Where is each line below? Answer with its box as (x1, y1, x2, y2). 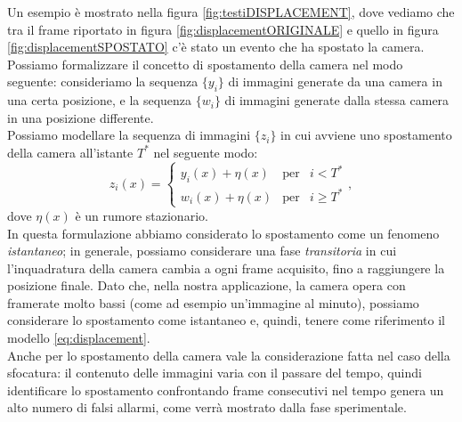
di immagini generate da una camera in (228, 72, 442, 91)
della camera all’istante (7, 142, 134, 161)
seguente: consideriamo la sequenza (7, 72, 199, 91)
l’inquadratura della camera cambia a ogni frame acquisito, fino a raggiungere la (7, 258, 445, 277)
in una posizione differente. (7, 108, 154, 126)
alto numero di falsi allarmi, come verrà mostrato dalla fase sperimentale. (7, 398, 407, 417)
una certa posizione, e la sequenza (7, 91, 192, 110)
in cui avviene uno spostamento (280, 126, 452, 144)
